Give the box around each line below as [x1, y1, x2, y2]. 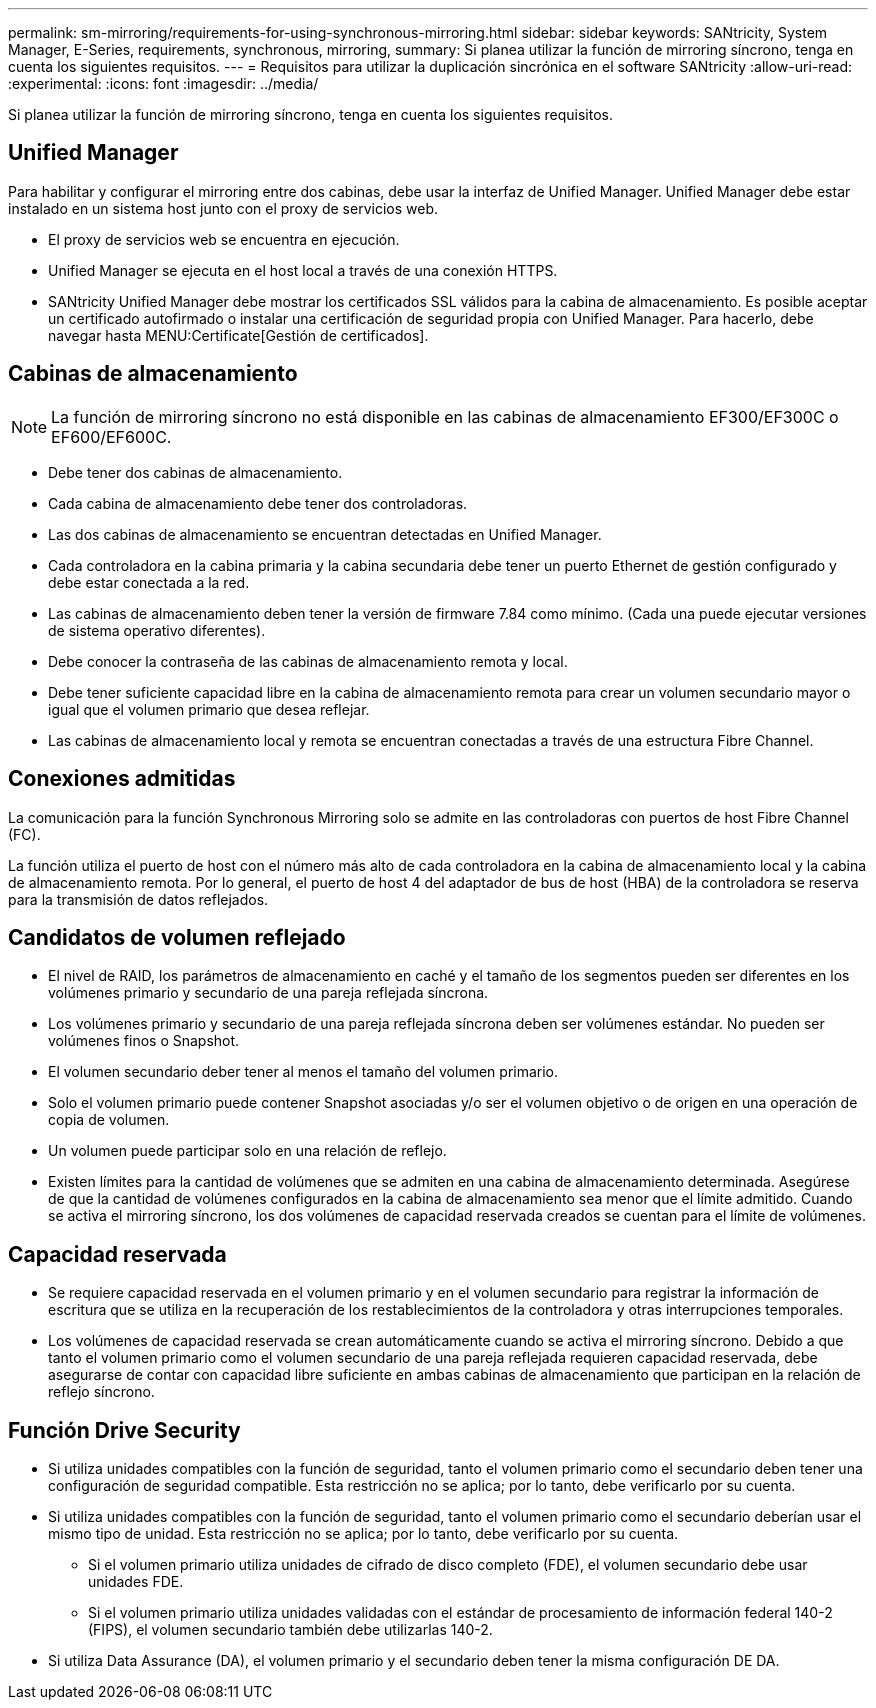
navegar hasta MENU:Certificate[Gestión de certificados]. [48, 326, 429, 344]
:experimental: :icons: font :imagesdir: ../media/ [8, 75, 319, 92]
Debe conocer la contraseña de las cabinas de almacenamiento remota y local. [48, 652, 568, 670]
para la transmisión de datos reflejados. [8, 890, 269, 908]
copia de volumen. [48, 1111, 170, 1129]
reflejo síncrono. [48, 1383, 155, 1401]
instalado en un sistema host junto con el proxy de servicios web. [8, 199, 438, 217]
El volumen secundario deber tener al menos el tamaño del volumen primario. [48, 1063, 559, 1081]
